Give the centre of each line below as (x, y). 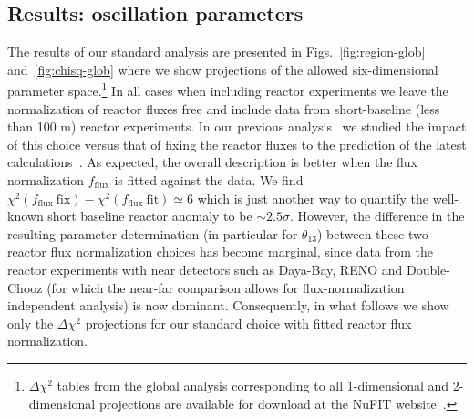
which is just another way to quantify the (313, 198)
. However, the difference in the (377, 216)
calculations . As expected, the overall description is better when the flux (212, 162)
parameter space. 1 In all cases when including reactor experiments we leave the (228, 89)
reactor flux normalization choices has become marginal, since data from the (221, 251)
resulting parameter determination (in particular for (153, 233)
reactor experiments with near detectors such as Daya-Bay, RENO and (205, 269)
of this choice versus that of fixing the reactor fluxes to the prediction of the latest (237, 144)
